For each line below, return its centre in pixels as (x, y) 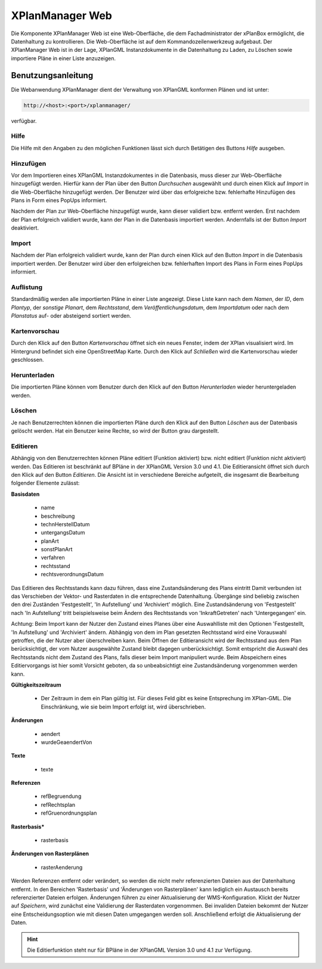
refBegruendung (61, 796)
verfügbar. (24, 121)
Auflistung (27, 287)
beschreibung (58, 516)
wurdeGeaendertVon (66, 742)
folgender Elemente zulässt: (45, 483)
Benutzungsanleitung (52, 75)
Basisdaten (25, 494)
